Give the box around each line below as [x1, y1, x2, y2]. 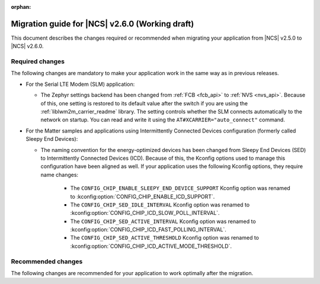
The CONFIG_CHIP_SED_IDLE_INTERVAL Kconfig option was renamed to [70, 201, 250, 208]
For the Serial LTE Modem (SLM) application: [25, 80, 135, 88]
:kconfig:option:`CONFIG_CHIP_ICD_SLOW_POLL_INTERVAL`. [70, 209, 220, 217]
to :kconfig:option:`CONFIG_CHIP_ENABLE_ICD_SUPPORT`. [70, 193, 215, 200]
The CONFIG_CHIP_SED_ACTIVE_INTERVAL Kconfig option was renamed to [70, 218, 256, 225]
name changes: [40, 171, 79, 178]
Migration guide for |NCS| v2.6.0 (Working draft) [11, 18, 194, 29]
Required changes [11, 57, 65, 66]
